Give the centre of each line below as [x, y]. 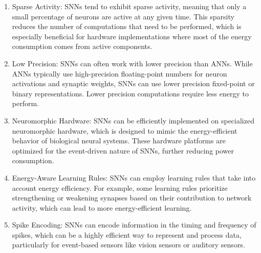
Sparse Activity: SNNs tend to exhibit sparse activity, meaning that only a [129, 6]
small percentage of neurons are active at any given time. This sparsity [123, 16]
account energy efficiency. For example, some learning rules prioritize [120, 187]
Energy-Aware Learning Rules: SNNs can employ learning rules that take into [134, 177]
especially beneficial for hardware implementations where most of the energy [132, 36]
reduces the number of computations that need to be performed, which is [127, 26]
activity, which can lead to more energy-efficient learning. [102, 207]
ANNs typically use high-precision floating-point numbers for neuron [119, 73]
